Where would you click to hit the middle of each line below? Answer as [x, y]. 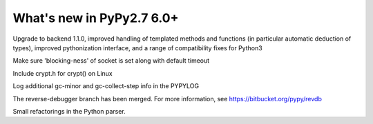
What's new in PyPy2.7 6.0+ [96, 18]
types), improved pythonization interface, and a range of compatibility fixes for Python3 [137, 48]
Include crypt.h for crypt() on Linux [63, 73]
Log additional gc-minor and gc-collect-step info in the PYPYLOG [106, 86]
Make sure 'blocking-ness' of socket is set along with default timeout [111, 61]
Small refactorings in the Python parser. [69, 111]
